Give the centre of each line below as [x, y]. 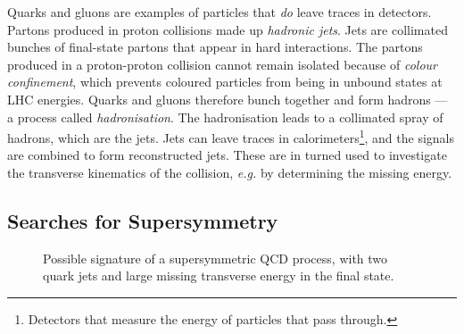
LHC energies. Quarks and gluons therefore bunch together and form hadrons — [228, 99]
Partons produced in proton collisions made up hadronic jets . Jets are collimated [228, 29]
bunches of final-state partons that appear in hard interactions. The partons [215, 47]
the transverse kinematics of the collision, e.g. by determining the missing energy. [230, 172]
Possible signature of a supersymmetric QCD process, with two [215, 258]
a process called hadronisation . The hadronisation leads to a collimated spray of [225, 117]
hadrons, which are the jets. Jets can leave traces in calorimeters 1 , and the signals [231, 136]
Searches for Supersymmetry [143, 220]
